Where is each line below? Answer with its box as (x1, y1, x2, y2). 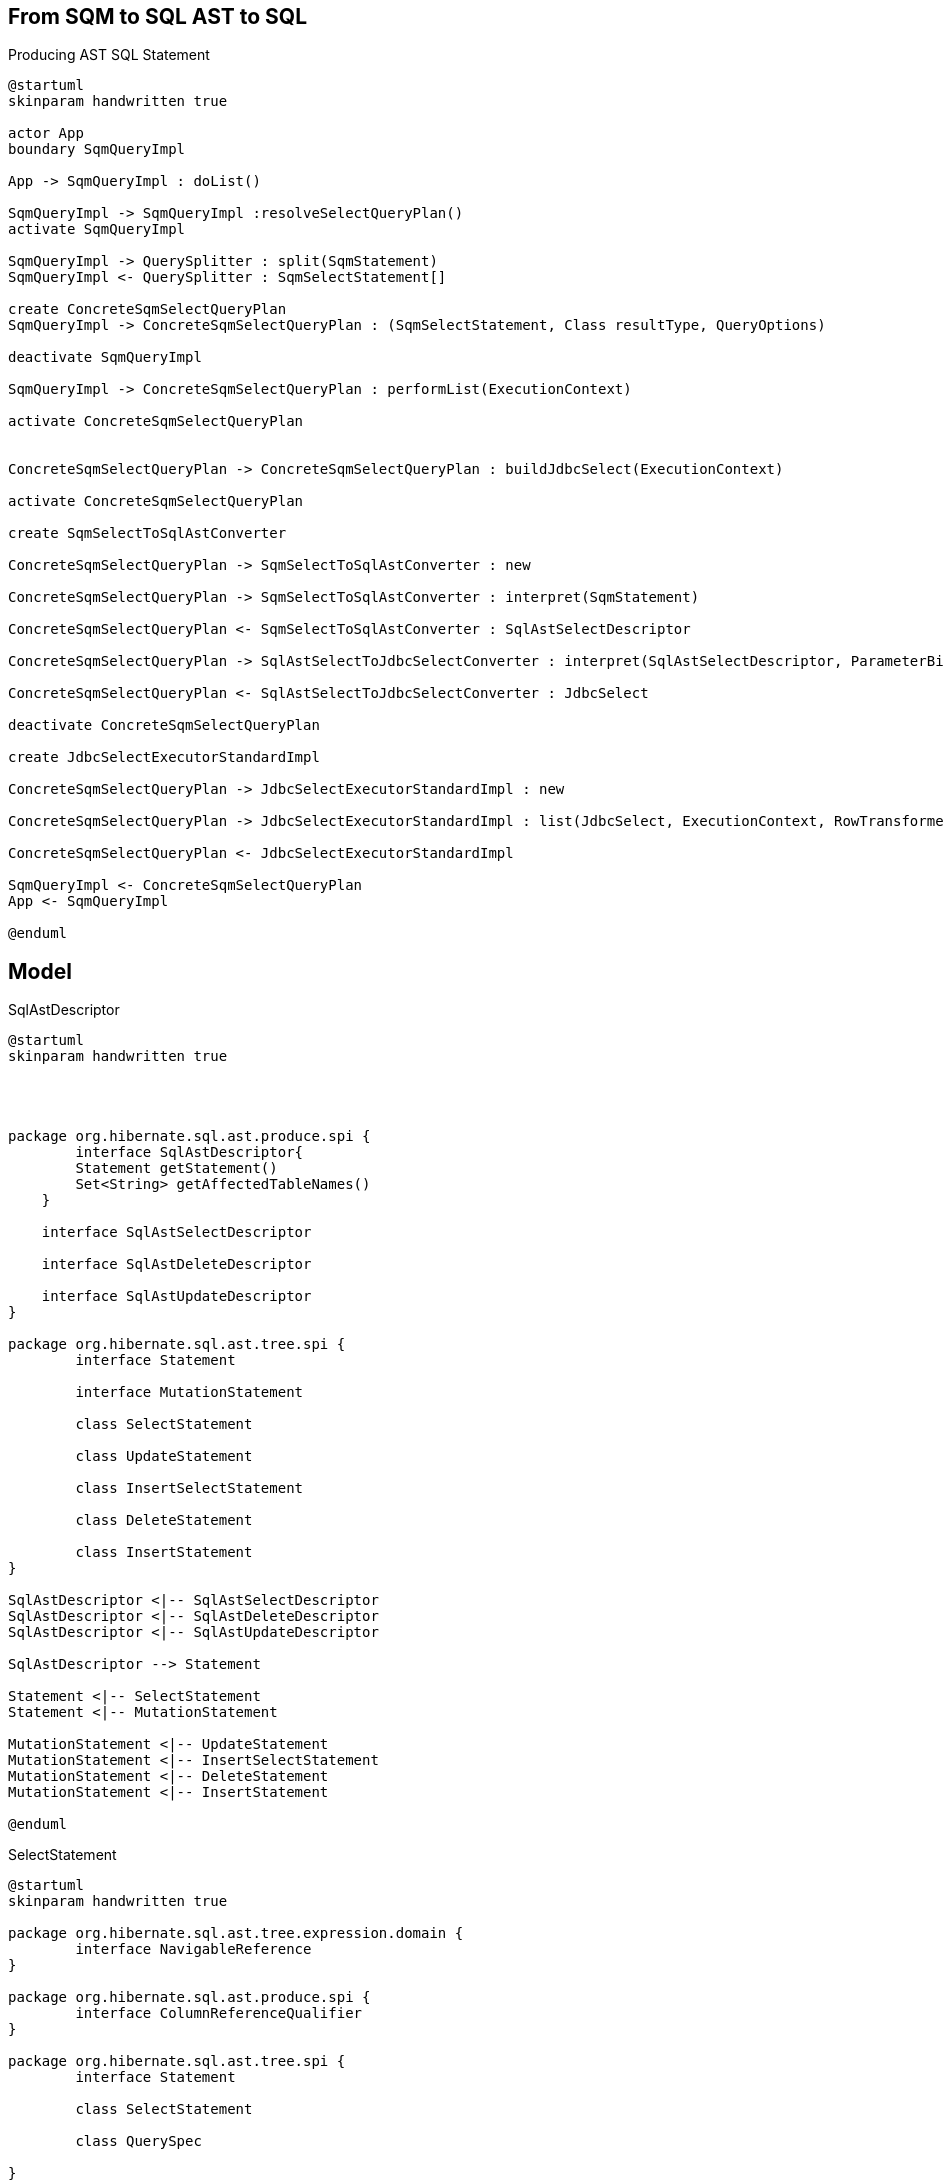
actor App (8, 125, 84, 142)
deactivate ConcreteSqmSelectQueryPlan (8, 717, 320, 734)
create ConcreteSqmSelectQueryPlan (8, 301, 287, 318)
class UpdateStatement (75, 1448, 253, 1465)
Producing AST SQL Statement (8, 46, 210, 64)
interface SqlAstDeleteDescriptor (41, 1256, 312, 1273)
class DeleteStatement (75, 1512, 253, 1529)
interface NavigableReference (75, 1941, 312, 1958)
